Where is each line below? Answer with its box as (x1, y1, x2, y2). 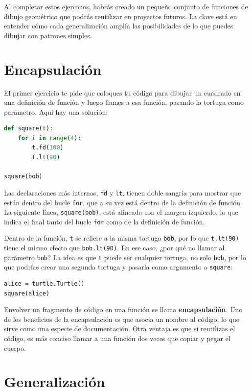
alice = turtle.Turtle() (4, 280, 85, 288)
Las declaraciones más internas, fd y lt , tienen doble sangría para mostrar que (4, 187, 241, 197)
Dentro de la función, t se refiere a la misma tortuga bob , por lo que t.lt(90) (4, 233, 239, 243)
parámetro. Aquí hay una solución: (4, 106, 108, 117)
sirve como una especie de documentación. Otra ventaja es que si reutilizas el (4, 323, 235, 334)
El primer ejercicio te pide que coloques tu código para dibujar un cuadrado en (4, 87, 241, 98)
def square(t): (4, 125, 53, 132)
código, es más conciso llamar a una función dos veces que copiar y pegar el (4, 333, 230, 343)
